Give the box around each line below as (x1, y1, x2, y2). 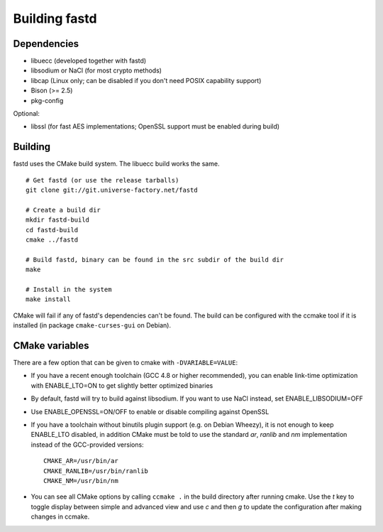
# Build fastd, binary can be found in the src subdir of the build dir (26, 256, 284, 264)
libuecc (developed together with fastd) (30, 57, 147, 65)
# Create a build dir (26, 206, 101, 214)
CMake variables (13, 340, 89, 352)
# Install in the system (26, 286, 112, 293)
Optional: (13, 109, 40, 118)
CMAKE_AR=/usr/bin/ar (43, 457, 118, 465)
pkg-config (30, 96, 64, 104)
